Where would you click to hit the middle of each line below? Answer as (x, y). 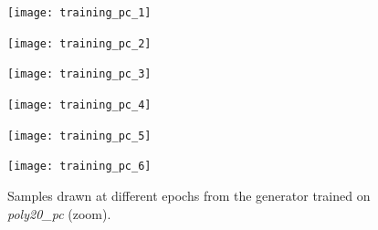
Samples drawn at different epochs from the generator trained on (189, 195)
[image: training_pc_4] (79, 105)
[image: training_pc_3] (79, 74)
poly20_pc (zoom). (59, 213)
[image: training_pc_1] (79, 13)
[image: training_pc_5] (79, 136)
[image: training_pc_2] (79, 43)
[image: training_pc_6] (79, 167)
